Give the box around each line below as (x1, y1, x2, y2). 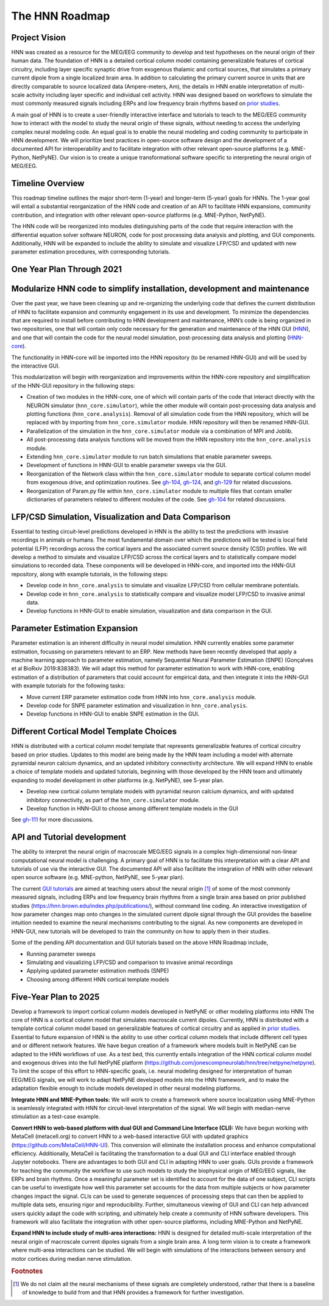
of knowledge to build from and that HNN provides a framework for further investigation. (22, 1289, 244, 1296)
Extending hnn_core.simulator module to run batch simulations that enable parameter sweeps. (26, 452, 273, 460)
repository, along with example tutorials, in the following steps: (11, 570, 169, 578)
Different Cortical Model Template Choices (11, 727, 177, 737)
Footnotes (11, 1267, 43, 1275)
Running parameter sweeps (26, 950, 96, 957)
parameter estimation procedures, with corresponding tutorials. (11, 248, 171, 256)
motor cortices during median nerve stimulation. (11, 1255, 132, 1262)
